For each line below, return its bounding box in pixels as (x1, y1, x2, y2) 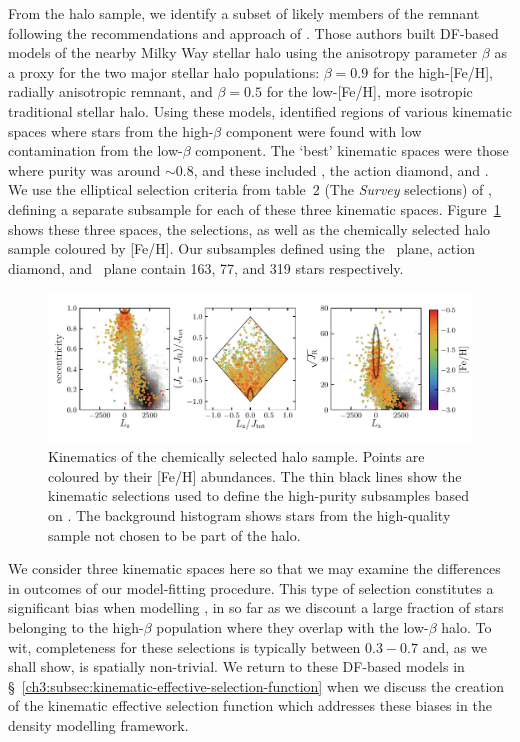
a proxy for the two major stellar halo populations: (8, 61, 320, 82)
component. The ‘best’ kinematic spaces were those (195, 140, 509, 161)
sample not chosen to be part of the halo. (48, 524, 301, 545)
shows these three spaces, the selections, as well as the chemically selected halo (8, 218, 491, 239)
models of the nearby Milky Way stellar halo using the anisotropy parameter (8, 42, 478, 63)
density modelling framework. (8, 714, 189, 735)
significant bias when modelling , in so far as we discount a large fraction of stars (8, 597, 504, 618)
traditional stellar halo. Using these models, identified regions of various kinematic (8, 100, 512, 121)
